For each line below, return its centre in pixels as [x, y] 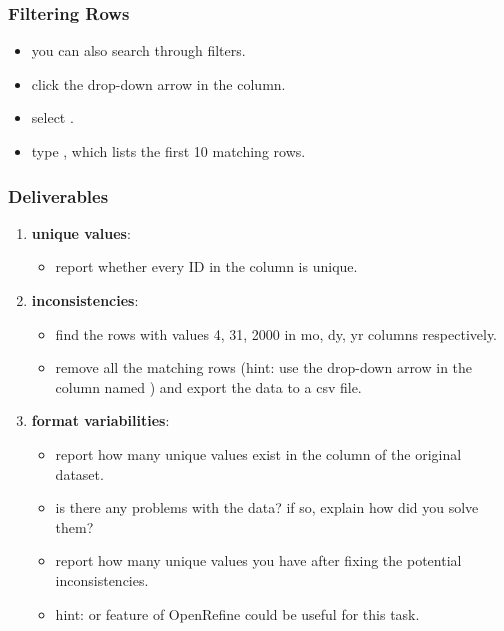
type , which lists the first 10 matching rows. [168, 151]
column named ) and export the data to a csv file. [208, 386]
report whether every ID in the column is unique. [206, 266]
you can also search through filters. [138, 50]
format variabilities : [100, 420]
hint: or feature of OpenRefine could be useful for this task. [237, 613]
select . [52, 117]
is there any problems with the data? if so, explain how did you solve [267, 507]
